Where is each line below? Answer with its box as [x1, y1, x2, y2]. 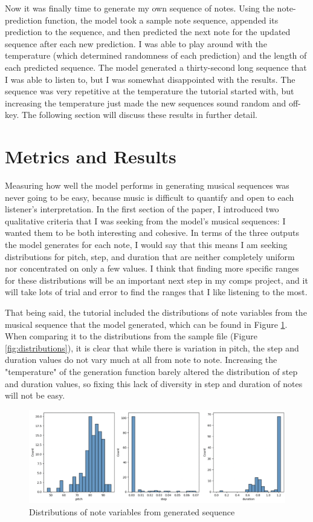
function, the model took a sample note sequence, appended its [45, 13, 279, 26]
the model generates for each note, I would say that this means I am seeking [5, 238, 288, 251]
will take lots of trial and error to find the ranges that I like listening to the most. [5, 285, 308, 298]
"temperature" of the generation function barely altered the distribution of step [5, 365, 298, 377]
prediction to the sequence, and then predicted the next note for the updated [5, 25, 291, 38]
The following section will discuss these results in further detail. [21, 108, 257, 121]
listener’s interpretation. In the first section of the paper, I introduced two [5, 203, 279, 215]
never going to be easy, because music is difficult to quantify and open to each [5, 191, 294, 203]
